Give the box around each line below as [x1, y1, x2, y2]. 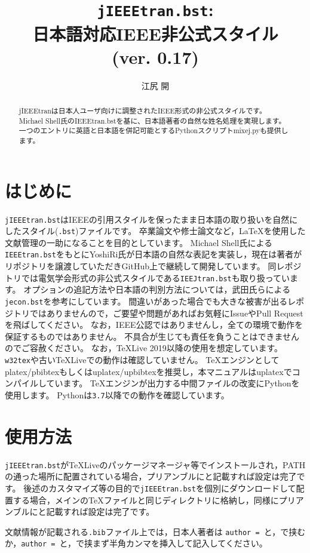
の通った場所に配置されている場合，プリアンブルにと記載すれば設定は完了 [5, 470, 297, 483]
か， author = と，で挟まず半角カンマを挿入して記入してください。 [5, 537, 268, 549]
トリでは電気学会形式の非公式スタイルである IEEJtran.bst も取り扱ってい [5, 271, 290, 284]
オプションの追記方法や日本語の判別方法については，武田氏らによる [23, 283, 291, 296]
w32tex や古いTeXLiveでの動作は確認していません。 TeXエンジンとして [5, 354, 280, 366]
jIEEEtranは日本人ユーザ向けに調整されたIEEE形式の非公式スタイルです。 [19, 106, 266, 116]
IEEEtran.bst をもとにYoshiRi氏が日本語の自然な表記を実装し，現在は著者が [5, 248, 302, 260]
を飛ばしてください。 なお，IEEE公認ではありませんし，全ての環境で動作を [5, 318, 303, 331]
